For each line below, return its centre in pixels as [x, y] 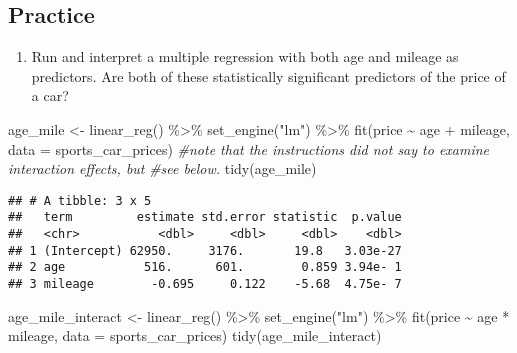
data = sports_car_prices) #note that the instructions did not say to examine [249, 148]
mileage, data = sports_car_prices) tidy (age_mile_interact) [195, 335]
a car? [50, 95]
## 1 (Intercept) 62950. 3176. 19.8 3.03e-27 [205, 250]
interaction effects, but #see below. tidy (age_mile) [162, 168]
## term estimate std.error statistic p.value [205, 217]
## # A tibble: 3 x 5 [80, 200]
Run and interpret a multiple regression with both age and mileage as [245, 56]
